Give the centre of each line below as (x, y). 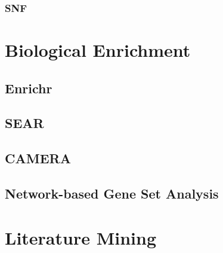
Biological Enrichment (98, 50)
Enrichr (29, 88)
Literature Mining (80, 237)
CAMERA (38, 158)
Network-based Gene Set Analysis (112, 193)
